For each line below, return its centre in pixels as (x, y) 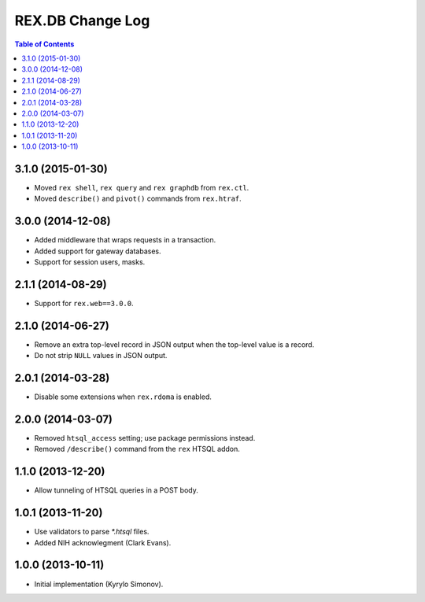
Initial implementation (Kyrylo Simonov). (99, 584)
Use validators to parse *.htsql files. (92, 532)
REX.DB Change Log (82, 20)
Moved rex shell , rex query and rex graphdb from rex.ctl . (142, 187)
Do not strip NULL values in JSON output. (101, 356)
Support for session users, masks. (90, 262)
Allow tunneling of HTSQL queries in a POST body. (116, 490)
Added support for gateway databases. (98, 251)
